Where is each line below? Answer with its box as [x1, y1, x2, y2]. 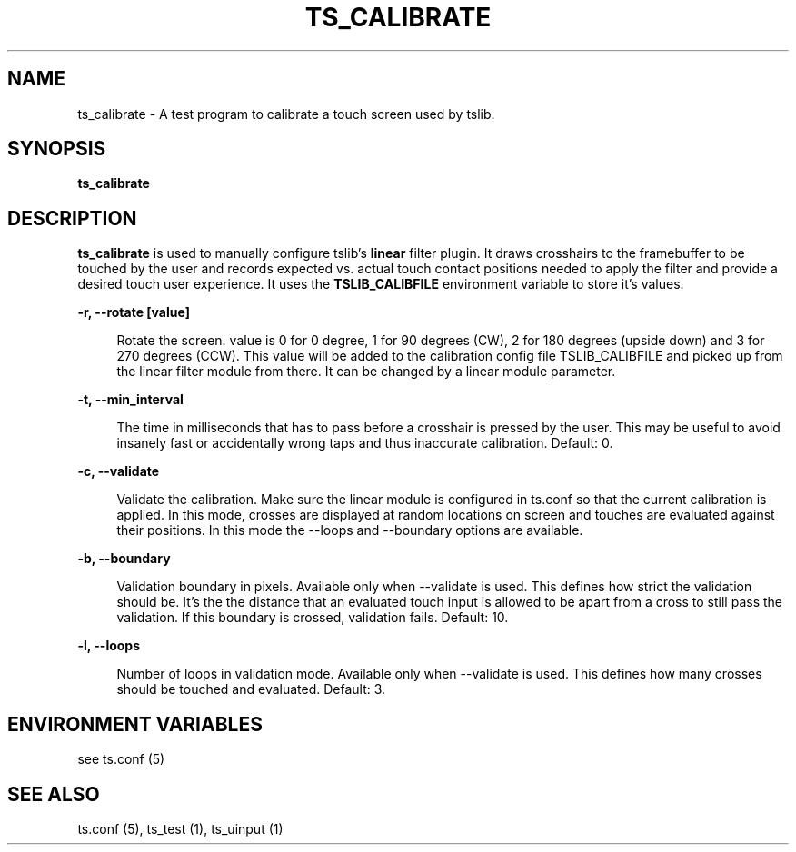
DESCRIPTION [7, 206, 137, 230]
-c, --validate [77, 463, 160, 480]
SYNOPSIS [7, 137, 106, 161]
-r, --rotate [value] [77, 304, 190, 321]
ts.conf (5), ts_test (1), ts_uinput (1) [77, 820, 284, 837]
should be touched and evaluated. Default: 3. [116, 681, 386, 698]
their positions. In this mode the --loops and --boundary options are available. [116, 522, 583, 539]
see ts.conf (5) [77, 751, 165, 768]
